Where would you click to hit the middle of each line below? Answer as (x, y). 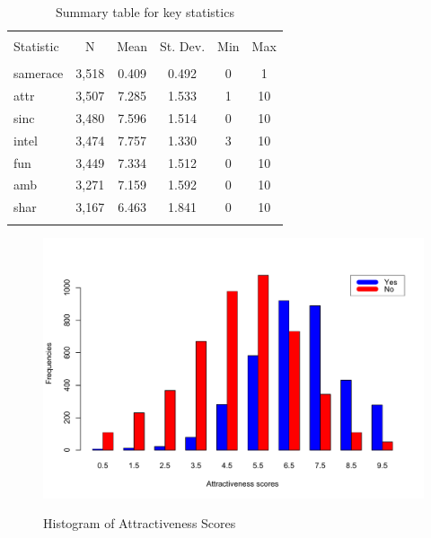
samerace (39, 73)
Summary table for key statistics (145, 12)
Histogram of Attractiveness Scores (140, 523)
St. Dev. (183, 46)
